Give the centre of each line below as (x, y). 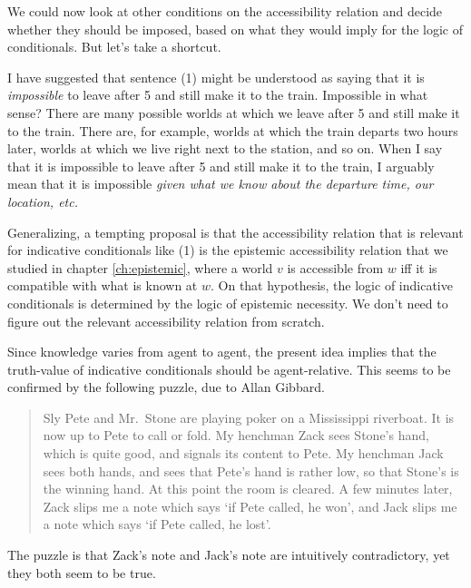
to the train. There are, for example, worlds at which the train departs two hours (233, 130)
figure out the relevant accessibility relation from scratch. (166, 321)
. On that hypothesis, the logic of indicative (332, 285)
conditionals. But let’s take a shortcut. (114, 47)
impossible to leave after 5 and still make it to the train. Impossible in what (218, 95)
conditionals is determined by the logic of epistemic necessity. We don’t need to (228, 303)
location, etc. (43, 201)
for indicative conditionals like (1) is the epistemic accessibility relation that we (228, 250)
